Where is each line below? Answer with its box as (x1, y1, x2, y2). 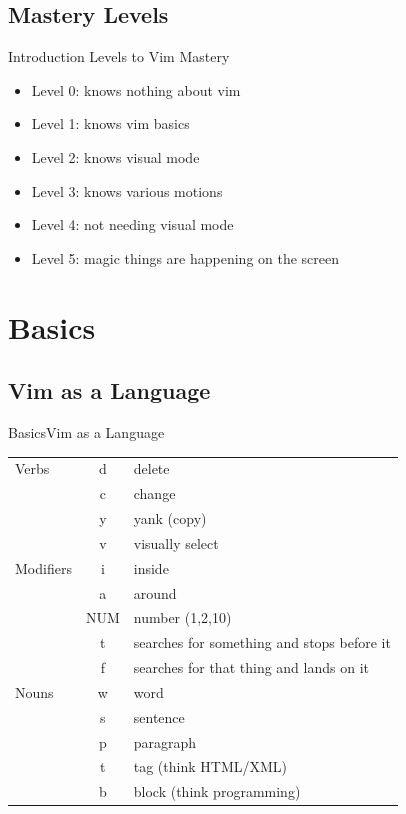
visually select (133, 532, 219, 553)
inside (133, 557, 169, 578)
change (133, 483, 176, 504)
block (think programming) (133, 781, 301, 802)
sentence (133, 706, 185, 727)
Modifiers (15, 557, 72, 578)
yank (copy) (133, 507, 207, 528)
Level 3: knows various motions (31, 180, 223, 201)
